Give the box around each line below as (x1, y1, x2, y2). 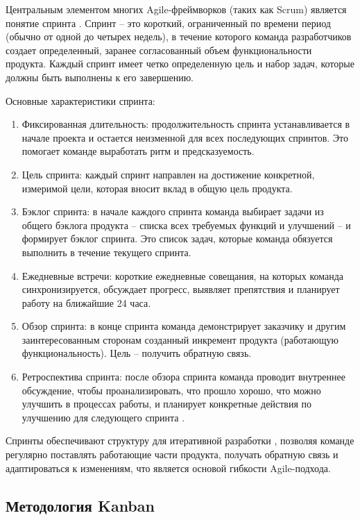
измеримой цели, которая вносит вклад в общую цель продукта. (22, 181, 293, 195)
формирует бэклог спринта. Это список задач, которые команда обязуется (22, 231, 333, 246)
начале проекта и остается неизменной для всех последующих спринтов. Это (22, 130, 348, 144)
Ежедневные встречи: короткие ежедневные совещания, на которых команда (22, 268, 344, 283)
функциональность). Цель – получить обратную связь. (22, 346, 252, 360)
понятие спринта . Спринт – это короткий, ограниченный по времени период (6, 15, 331, 30)
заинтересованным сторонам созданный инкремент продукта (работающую (22, 332, 339, 346)
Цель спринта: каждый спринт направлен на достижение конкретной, (22, 167, 315, 181)
